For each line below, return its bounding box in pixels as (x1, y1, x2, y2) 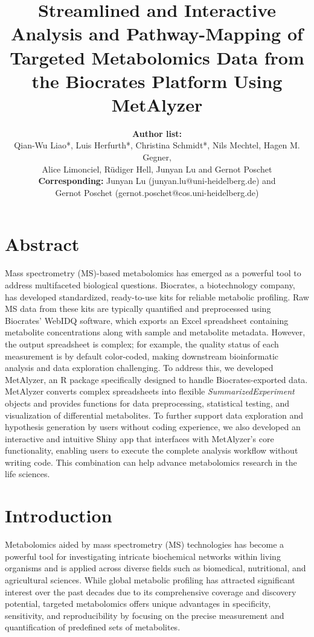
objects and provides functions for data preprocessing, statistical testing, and (5, 396, 289, 409)
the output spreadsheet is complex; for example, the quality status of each (5, 337, 279, 350)
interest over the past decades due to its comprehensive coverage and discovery (5, 585, 296, 598)
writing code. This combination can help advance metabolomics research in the (5, 455, 297, 468)
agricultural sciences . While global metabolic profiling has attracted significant (5, 573, 295, 586)
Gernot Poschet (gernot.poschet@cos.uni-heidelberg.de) (55, 186, 259, 198)
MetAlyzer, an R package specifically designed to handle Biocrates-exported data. (5, 373, 308, 385)
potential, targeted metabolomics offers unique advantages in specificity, (5, 597, 271, 610)
